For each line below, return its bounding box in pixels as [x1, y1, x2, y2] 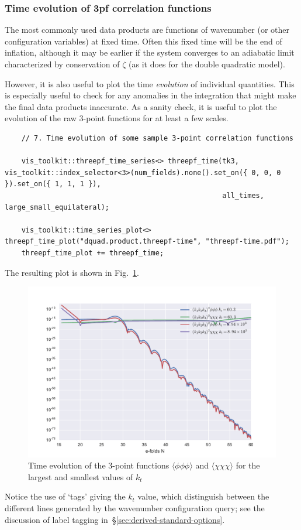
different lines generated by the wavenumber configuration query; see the [5, 501, 265, 514]
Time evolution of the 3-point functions [28, 459, 169, 471]
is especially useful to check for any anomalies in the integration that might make [5, 89, 296, 101]
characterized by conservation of [5, 58, 120, 70]
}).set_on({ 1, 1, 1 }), [5, 180, 101, 189]
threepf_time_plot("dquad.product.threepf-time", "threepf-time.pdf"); [5, 237, 289, 246]
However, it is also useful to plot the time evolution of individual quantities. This [5, 77, 295, 90]
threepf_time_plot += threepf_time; [21, 248, 164, 257]
